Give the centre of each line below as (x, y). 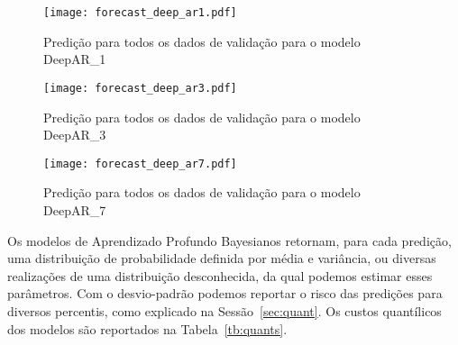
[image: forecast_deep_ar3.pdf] (140, 88)
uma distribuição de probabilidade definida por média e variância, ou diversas (222, 258)
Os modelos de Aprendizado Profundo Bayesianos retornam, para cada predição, (229, 240)
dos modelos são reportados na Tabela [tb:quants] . (147, 328)
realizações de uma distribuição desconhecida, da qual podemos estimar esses (220, 275)
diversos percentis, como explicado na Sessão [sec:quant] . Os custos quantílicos (224, 310)
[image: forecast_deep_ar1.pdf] (140, 13)
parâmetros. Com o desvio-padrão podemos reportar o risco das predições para (225, 293)
